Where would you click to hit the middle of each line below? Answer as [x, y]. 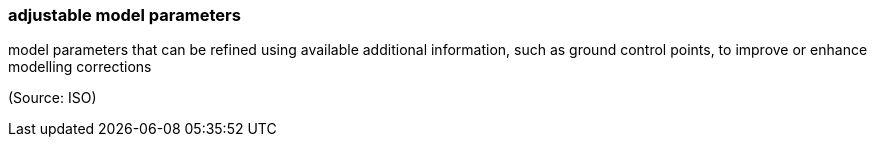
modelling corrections [80, 67]
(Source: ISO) [52, 98]
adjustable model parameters [124, 15]
